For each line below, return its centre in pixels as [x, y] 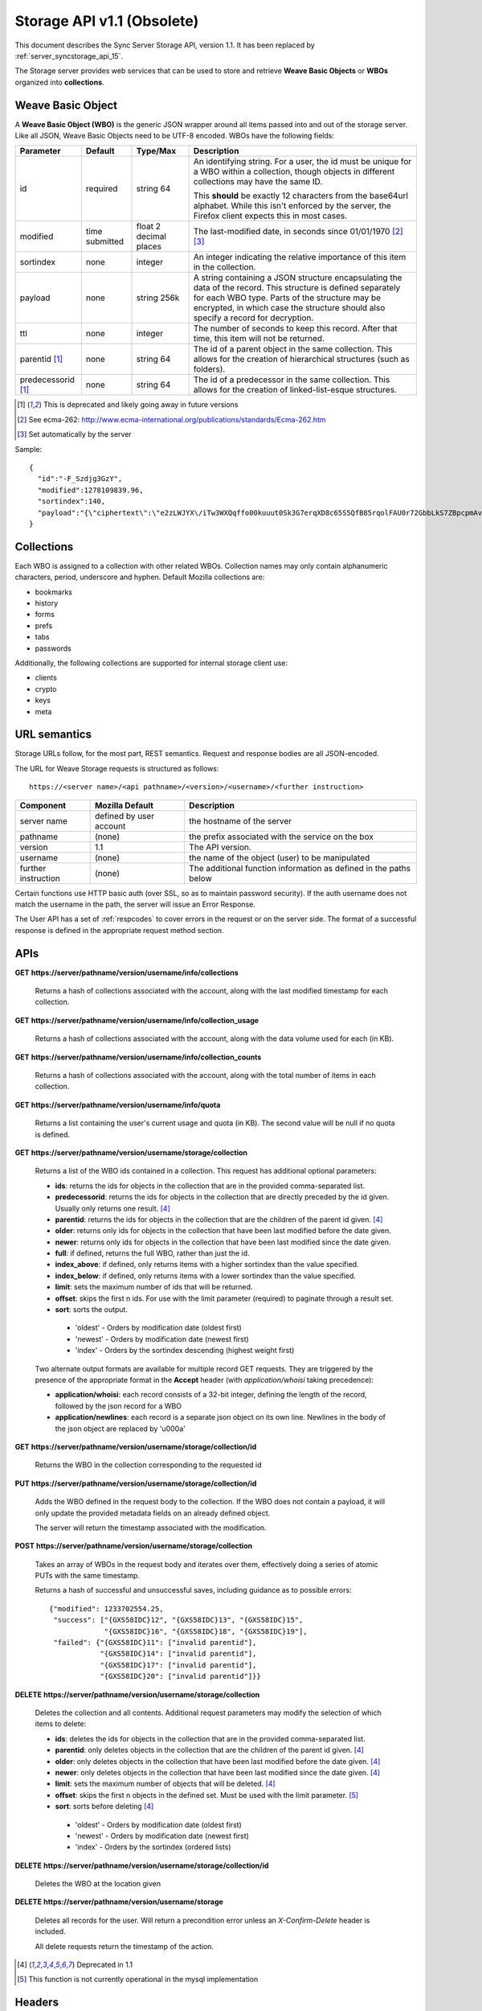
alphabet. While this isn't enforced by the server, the [292, 206]
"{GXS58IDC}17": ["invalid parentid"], [178, 1665]
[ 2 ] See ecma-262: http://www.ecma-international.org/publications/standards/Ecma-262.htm [172, 419]
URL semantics [53, 735]
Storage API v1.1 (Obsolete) [107, 21]
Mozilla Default [124, 805]
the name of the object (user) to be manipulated [280, 857]
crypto [46, 689]
